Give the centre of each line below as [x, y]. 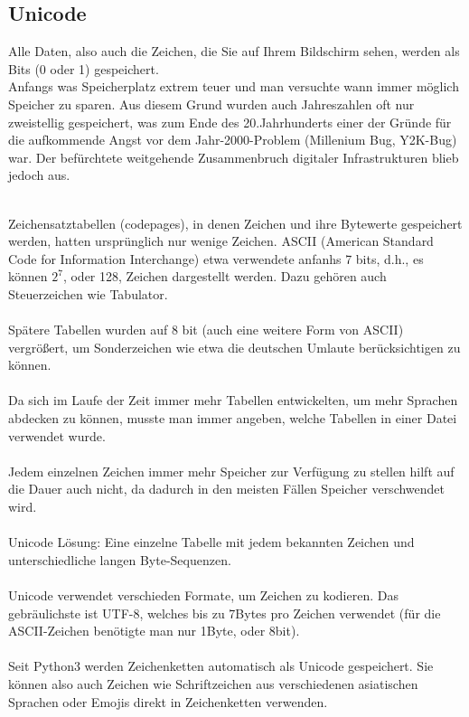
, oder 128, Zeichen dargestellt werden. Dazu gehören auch [225, 276]
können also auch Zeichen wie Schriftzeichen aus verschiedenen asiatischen [213, 683]
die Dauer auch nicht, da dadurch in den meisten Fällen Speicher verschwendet [227, 489]
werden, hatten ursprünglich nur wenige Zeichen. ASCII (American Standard [221, 241]
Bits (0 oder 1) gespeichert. [84, 68]
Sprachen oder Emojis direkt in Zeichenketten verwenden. [168, 701]
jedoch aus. [39, 175]
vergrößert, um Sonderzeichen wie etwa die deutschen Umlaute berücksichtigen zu [234, 347]
